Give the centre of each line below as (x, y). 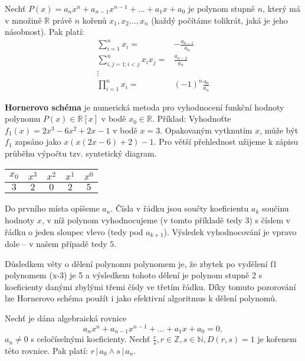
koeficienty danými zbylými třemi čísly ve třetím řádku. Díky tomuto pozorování (150, 286)
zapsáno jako (38, 142)
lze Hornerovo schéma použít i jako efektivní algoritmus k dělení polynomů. (141, 298)
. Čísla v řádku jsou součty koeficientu (180, 208)
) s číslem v (270, 220)
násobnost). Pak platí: (45, 32)
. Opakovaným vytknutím (206, 130)
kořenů (94, 20)
